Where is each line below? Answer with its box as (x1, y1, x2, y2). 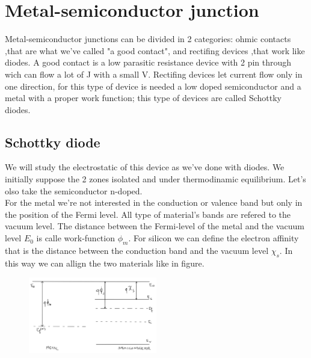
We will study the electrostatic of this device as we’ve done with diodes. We (5, 161, 285, 173)
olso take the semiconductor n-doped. (5, 184, 143, 197)
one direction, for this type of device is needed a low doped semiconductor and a (5, 79, 301, 92)
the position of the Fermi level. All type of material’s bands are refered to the (5, 208, 291, 220)
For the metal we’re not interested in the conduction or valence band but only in (5, 196, 303, 209)
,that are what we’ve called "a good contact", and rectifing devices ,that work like (5, 44, 305, 57)
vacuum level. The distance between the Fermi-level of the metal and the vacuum (5, 220, 305, 232)
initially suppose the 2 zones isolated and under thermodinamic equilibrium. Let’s (5, 173, 306, 185)
